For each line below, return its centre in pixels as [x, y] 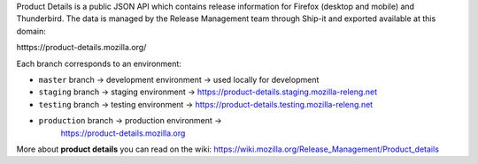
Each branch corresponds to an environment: [99, 63]
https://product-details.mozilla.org [123, 133]
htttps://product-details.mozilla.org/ [81, 48]
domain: [31, 31]
